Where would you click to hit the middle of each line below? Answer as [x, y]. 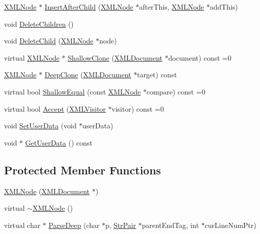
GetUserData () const [59, 142]
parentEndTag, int [170, 225]
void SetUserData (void [40, 126]
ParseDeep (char [74, 225]
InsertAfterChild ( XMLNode [89, 7]
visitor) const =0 [138, 108]
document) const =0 [200, 57]
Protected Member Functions [83, 170]
